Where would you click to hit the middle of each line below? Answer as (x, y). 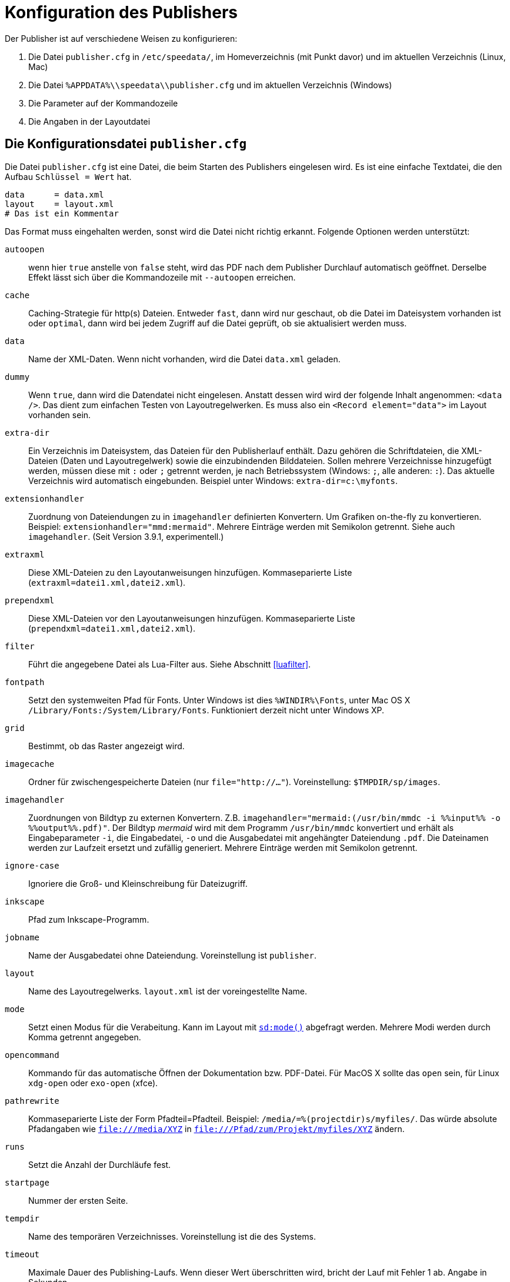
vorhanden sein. (60, 415)
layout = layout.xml (59, 204)
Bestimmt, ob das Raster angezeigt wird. (106, 746)
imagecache (30, 764)
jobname (22, 937)
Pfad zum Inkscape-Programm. (89, 919)
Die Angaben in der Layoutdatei (89, 121)
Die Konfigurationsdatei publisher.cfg (126, 144)
